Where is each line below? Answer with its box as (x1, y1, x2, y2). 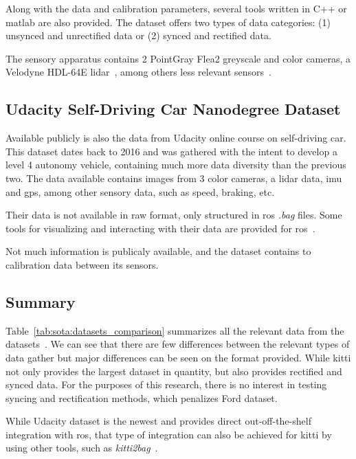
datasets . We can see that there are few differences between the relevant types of (5, 337, 350, 351)
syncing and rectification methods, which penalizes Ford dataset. (5, 390, 278, 405)
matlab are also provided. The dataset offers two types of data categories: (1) (5, 14, 331, 29)
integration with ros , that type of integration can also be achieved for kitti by (5, 427, 332, 441)
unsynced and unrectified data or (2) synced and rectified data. (5, 28, 271, 43)
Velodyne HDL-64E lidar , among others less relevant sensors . (5, 65, 271, 79)
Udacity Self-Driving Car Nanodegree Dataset (5, 98, 341, 120)
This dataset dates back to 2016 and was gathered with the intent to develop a (5, 144, 337, 158)
